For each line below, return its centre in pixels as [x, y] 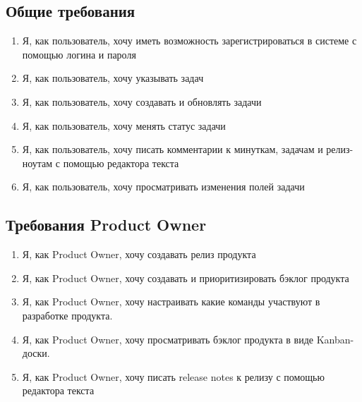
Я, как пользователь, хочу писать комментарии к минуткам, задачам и [173, 149]
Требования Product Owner [106, 225]
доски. [36, 353]
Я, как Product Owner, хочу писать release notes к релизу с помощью [173, 376]
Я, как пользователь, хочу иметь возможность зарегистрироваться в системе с [189, 41]
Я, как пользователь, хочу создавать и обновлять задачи [142, 101]
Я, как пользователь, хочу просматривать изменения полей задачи [163, 187]
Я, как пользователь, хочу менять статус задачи [124, 125]
